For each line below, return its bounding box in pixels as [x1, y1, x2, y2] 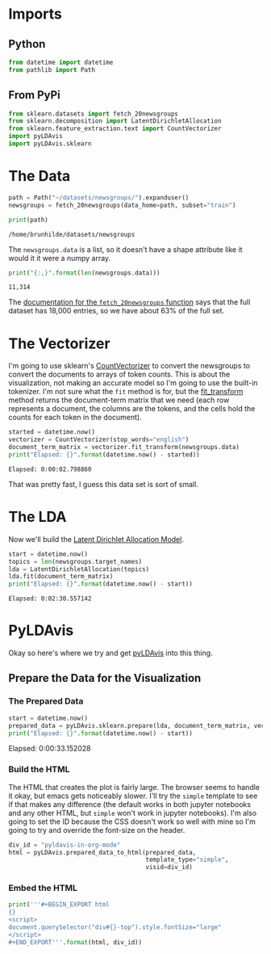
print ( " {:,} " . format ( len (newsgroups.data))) [8, 268, 161, 277]
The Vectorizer [8, 334, 110, 352]
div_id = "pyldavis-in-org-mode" [8, 841, 121, 849]
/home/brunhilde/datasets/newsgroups [8, 230, 135, 238]
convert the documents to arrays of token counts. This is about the [8, 369, 231, 380]
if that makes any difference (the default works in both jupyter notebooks [8, 799, 252, 809]
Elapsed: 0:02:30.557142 [8, 595, 92, 603]
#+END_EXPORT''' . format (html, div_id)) [8, 938, 143, 946]
